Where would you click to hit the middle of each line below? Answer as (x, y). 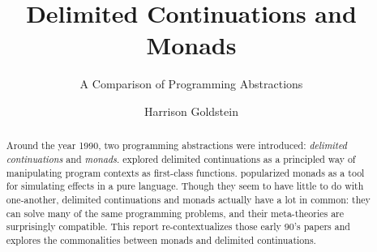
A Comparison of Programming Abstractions (191, 84)
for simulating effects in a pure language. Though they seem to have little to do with (185, 186)
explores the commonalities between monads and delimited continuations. (161, 239)
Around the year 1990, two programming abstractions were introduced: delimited (176, 145)
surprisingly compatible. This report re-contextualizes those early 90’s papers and (178, 226)
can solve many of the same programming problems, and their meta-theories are (175, 213)
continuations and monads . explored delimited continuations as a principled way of (181, 158)
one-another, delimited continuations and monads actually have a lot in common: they (188, 199)
